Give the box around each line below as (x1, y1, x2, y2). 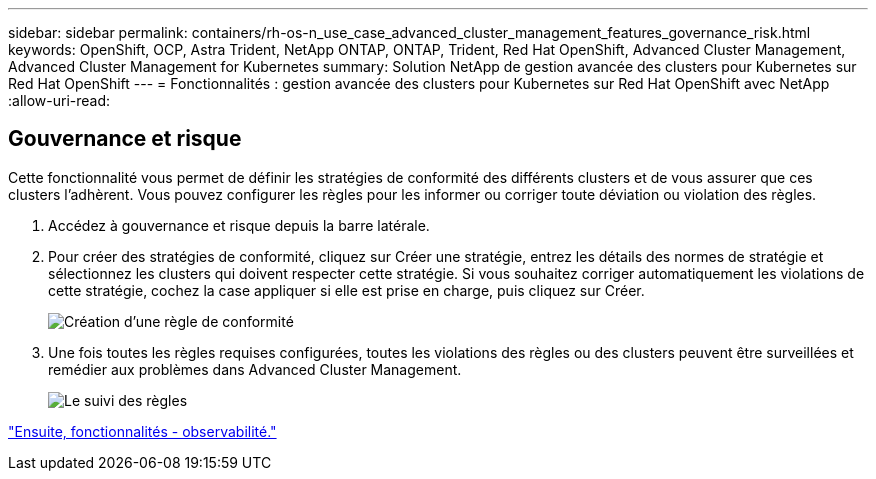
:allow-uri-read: (8, 92, 111, 109)
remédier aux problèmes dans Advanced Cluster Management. (48, 360, 462, 378)
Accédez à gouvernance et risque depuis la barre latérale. (48, 216, 430, 234)
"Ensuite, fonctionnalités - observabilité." (8, 422, 277, 440)
